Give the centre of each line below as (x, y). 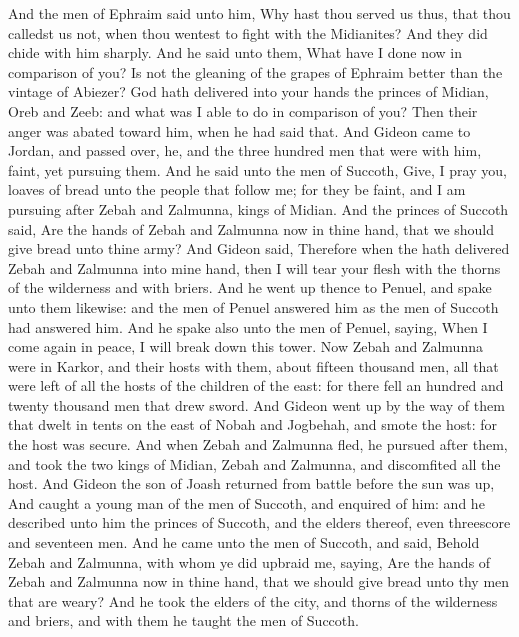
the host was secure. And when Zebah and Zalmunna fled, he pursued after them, (258, 444)
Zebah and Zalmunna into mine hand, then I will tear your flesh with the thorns (254, 267)
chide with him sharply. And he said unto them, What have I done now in (235, 52)
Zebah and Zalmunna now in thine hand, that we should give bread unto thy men (259, 581)
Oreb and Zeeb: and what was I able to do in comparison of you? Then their (243, 110)
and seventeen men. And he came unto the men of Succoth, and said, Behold (244, 542)
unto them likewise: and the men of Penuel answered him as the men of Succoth (253, 306)
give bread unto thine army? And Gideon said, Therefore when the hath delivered (259, 248)
